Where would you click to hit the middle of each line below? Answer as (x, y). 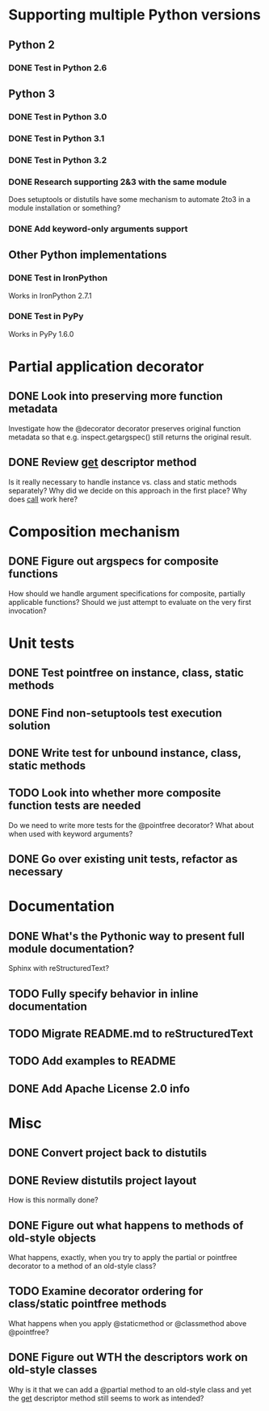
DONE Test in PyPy (46, 317)
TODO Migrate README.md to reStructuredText (131, 1034)
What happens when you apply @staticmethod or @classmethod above (128, 1323)
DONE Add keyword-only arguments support (98, 229)
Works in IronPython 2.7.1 (50, 296)
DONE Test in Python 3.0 (58, 116)
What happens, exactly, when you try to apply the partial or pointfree (123, 1257)
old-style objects (53, 1238)
